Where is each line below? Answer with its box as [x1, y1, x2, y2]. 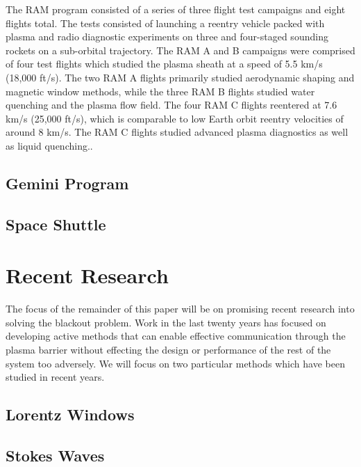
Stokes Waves [6, 444, 105, 466]
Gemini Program [6, 172, 129, 193]
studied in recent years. [6, 370, 105, 384]
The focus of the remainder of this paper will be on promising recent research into [6, 301, 355, 316]
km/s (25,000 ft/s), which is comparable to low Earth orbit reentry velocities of [6, 111, 344, 125]
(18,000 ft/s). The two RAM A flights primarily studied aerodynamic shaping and [6, 70, 355, 84]
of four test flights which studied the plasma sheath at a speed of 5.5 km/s [6, 56, 323, 71]
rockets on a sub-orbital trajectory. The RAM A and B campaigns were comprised [6, 42, 355, 57]
